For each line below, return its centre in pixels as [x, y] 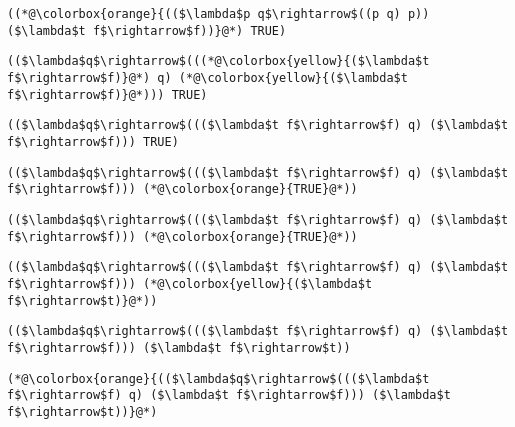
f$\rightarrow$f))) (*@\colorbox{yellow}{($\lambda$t [190, 283]
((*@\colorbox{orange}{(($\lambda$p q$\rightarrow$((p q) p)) [218, 14]
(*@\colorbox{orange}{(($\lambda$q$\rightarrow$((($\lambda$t [218, 378]
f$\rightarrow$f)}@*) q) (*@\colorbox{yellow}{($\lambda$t [207, 77]
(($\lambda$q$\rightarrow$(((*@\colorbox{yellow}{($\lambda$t [218, 61]
